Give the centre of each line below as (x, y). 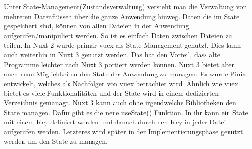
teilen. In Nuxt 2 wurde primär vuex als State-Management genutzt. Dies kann (123, 45)
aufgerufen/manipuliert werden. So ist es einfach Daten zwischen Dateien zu (118, 35)
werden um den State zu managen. (56, 141)
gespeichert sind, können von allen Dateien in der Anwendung (97, 26)
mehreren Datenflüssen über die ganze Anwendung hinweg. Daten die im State (122, 16)
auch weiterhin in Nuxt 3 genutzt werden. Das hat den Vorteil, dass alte (112, 54)
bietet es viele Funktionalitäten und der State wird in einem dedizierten (112, 93)
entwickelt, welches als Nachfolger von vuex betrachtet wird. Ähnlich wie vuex (121, 83)
